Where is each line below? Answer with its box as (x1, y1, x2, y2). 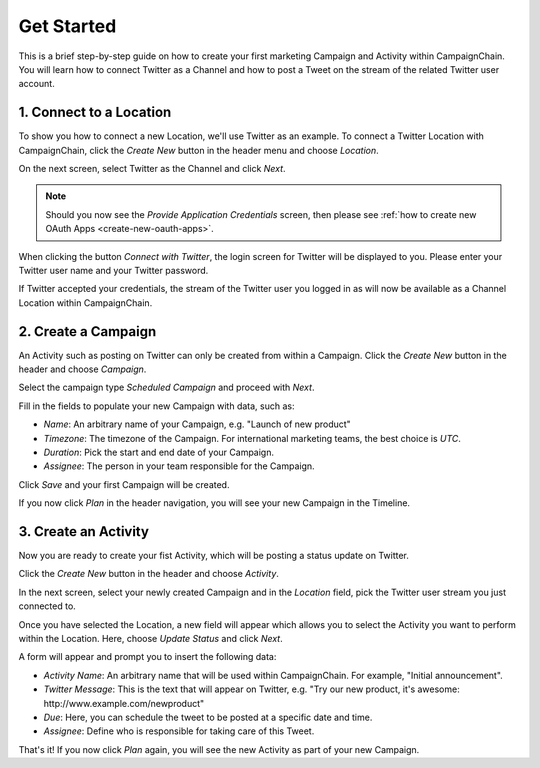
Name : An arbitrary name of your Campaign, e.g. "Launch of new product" (43, 418, 352, 430)
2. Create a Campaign (18, 323, 157, 340)
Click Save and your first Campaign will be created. (18, 478, 230, 490)
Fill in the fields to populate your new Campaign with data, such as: (18, 400, 295, 412)
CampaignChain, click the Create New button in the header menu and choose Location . (18, 144, 379, 156)
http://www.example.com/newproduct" (43, 697, 205, 709)
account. (18, 78, 55, 90)
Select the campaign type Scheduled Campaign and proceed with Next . (18, 381, 315, 394)
